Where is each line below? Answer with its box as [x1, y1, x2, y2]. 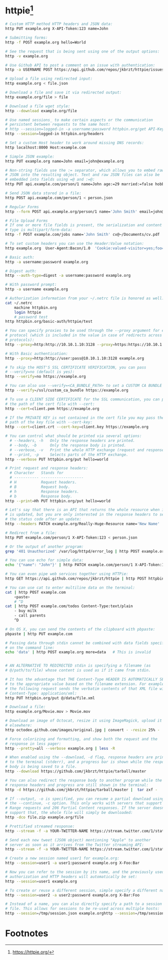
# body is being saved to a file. [5, 764, 77, 769]
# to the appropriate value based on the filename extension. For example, [5, 681, 166, 686]
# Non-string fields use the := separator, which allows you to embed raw [5, 168, 164, 173]
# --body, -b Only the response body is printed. [9, 442, 126, 448]
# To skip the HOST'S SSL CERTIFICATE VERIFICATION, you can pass [5, 365, 146, 370]
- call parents [14, 613, 46, 618]
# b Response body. [9, 494, 72, 499]
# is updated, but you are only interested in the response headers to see [5, 512, 166, 517]
